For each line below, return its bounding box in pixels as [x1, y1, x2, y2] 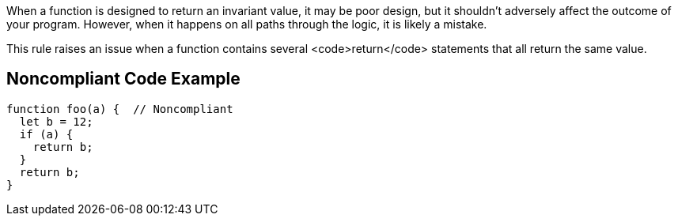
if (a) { [19, 127, 74, 141]
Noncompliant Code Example [6, 69, 241, 89]
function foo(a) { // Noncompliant [6, 102, 233, 115]
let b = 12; [19, 115, 93, 128]
